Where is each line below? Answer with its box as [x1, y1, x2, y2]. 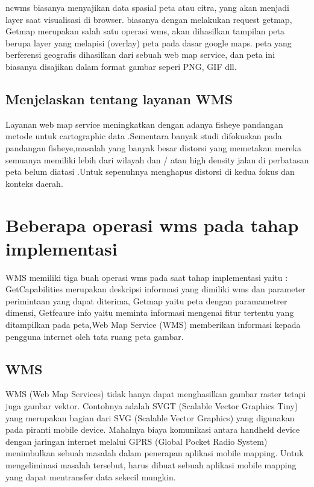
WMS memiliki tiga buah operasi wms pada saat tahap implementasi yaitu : [5, 271, 288, 283]
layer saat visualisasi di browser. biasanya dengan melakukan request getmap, [5, 13, 292, 25]
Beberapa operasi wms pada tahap [5, 212, 299, 237]
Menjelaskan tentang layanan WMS [5, 89, 233, 108]
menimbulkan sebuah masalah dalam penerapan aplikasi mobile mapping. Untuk [5, 447, 304, 459]
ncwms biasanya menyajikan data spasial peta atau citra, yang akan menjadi [5, 1, 289, 13]
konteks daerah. [5, 177, 63, 189]
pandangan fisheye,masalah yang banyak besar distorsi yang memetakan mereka [5, 141, 301, 154]
